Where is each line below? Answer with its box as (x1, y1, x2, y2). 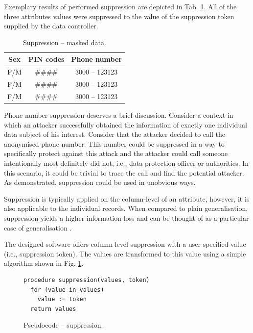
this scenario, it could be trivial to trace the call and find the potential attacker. (4, 167, 244, 178)
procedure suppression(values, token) (23, 276, 150, 283)
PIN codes (28, 54, 65, 64)
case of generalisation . (4, 222, 72, 232)
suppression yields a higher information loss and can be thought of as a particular (4, 212, 249, 223)
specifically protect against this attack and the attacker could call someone (4, 148, 228, 158)
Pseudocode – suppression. (23, 320, 103, 330)
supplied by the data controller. (4, 21, 98, 31)
